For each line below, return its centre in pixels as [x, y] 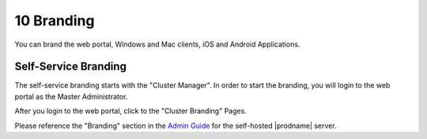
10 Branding [55, 21]
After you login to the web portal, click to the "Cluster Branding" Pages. [130, 111]
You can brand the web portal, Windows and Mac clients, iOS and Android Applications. [157, 44]
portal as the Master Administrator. [71, 96]
